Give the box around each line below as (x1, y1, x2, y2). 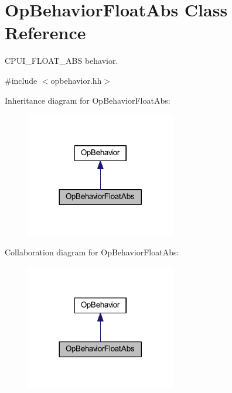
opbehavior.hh (50, 74, 102, 86)
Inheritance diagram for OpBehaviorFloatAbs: (5, 94, 170, 106)
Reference (5, 20, 86, 45)
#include (5, 74, 37, 86)
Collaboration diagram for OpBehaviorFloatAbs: (5, 246, 179, 258)
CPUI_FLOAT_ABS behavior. (5, 54, 118, 67)
